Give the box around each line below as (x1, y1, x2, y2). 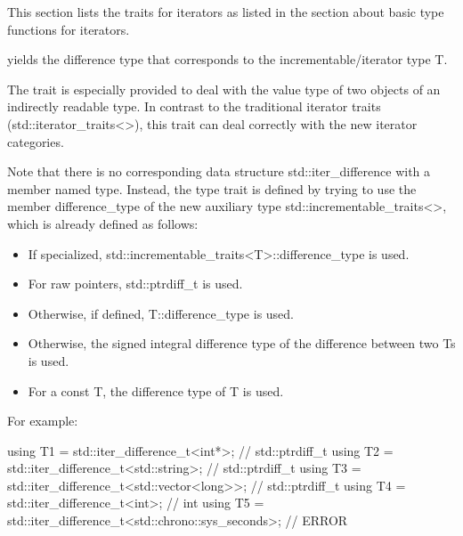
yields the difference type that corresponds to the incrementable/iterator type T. (7, 50, 448, 69)
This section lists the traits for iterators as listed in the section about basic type (7, 3, 444, 20)
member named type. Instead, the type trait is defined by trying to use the (7, 179, 417, 198)
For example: (7, 411, 78, 430)
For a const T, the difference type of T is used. (28, 381, 284, 400)
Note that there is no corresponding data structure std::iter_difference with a (7, 162, 431, 181)
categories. (7, 132, 64, 150)
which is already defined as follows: (7, 214, 199, 232)
